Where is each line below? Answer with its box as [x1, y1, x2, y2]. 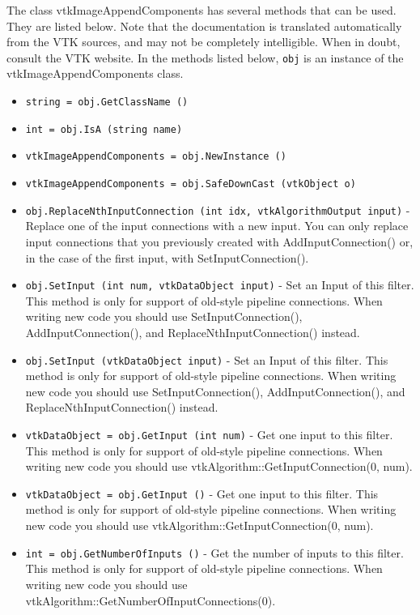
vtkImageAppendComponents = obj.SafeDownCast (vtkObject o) [25, 178, 356, 190]
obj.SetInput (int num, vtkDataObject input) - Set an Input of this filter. [25, 276, 414, 293]
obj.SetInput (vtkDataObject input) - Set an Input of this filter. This [25, 351, 388, 368]
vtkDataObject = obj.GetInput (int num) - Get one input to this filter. [25, 425, 393, 442]
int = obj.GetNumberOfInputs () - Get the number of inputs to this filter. [25, 544, 404, 561]
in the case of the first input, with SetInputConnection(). [25, 249, 309, 266]
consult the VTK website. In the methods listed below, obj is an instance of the [6, 49, 404, 66]
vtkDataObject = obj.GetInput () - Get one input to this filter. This [25, 485, 379, 502]
